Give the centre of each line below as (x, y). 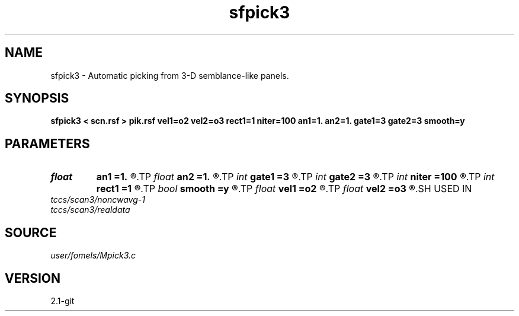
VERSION (33, 278)
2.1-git (63, 301)
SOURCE (31, 232)
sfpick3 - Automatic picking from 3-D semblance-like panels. (170, 75)
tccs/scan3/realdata (90, 210)
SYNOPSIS (37, 98)
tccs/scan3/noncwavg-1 (98, 200)
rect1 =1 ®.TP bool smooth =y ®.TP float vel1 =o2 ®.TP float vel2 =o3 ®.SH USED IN (284, 189)
